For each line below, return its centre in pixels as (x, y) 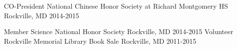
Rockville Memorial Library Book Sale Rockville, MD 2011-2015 (100, 41)
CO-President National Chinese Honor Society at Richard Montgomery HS (116, 6)
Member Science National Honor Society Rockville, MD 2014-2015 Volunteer (119, 31)
